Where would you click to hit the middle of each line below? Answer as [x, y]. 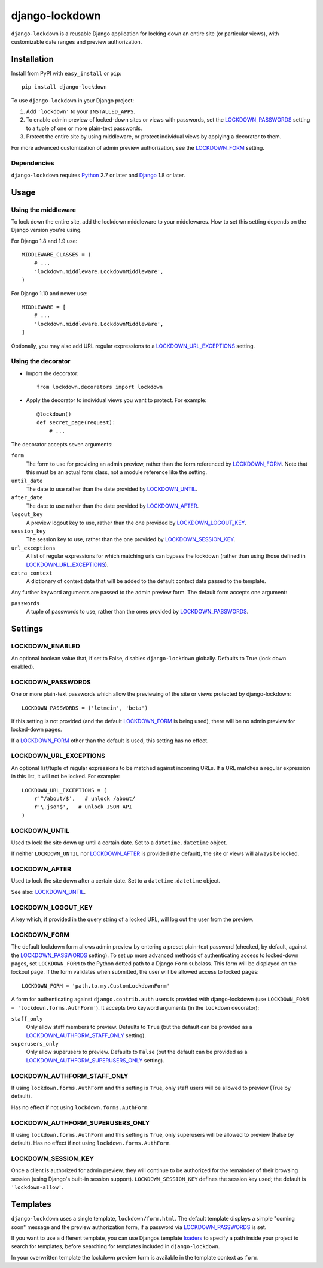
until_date [27, 481]
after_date [27, 498]
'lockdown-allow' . [37, 1187]
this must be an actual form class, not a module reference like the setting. [117, 472]
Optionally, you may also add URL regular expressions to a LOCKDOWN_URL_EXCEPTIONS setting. [133, 346]
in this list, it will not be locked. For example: [65, 777]
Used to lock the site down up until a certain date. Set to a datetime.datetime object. [119, 843]
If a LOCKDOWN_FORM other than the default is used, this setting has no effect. [110, 741]
